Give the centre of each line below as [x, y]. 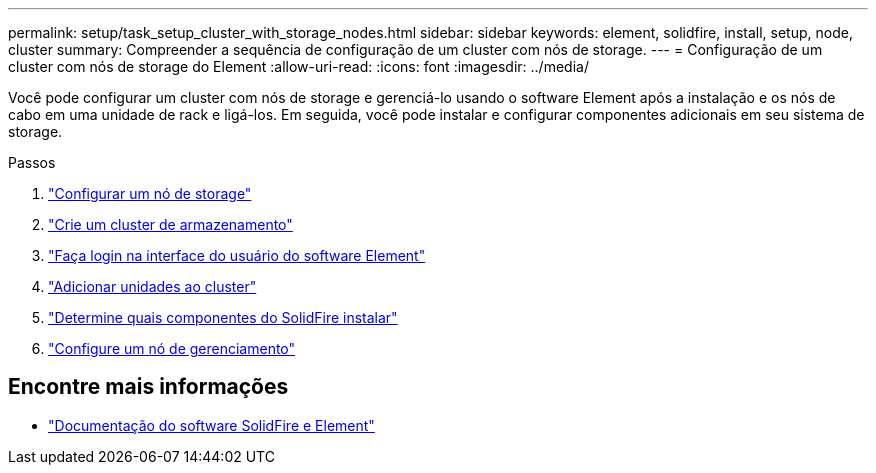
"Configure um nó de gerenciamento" [172, 348]
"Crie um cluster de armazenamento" [170, 224]
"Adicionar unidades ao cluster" [152, 286]
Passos [32, 162]
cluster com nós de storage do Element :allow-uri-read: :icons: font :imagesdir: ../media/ [298, 66]
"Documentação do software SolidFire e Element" [211, 425]
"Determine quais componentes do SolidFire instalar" [223, 317]
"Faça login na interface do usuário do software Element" [237, 255]
